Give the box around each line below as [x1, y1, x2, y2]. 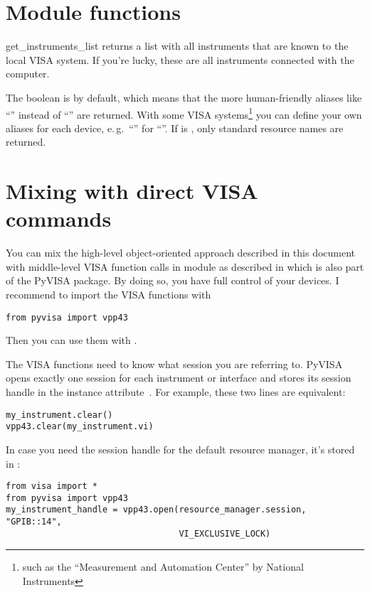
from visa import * [6, 481, 97, 492]
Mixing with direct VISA [6, 176, 258, 205]
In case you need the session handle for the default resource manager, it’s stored [6, 441, 355, 456]
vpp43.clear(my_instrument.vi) [6, 421, 154, 432]
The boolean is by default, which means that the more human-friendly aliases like [6, 90, 362, 104]
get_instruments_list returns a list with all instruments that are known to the [6, 38, 349, 53]
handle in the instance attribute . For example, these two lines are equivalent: [6, 384, 346, 399]
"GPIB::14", [6, 517, 62, 527]
